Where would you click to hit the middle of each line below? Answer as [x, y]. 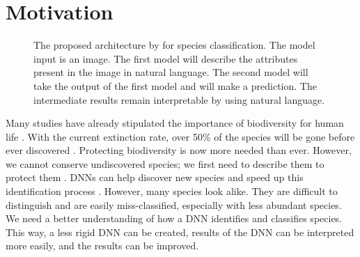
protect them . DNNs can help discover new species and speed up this [155, 177]
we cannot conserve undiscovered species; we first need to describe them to [165, 163]
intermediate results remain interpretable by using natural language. [179, 99]
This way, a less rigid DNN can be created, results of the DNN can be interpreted [180, 232]
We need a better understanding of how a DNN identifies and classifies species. [174, 218]
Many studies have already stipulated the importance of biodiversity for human [175, 123]
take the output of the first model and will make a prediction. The [175, 85]
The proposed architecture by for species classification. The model [174, 45]
